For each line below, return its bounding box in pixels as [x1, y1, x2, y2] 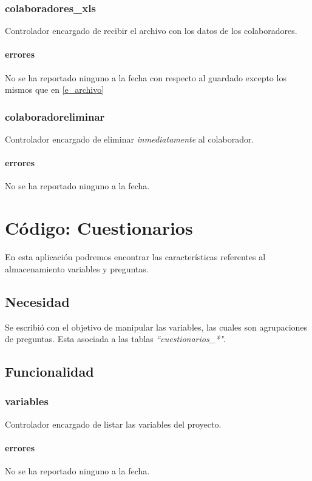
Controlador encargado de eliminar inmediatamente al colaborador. [5, 133, 254, 146]
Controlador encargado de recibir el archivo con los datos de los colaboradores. [5, 24, 297, 37]
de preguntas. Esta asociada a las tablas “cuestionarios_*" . [5, 332, 226, 345]
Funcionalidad [5, 362, 94, 381]
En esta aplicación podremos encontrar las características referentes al [5, 251, 266, 263]
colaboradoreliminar [5, 109, 105, 124]
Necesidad [5, 292, 70, 311]
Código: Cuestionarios [5, 215, 193, 240]
